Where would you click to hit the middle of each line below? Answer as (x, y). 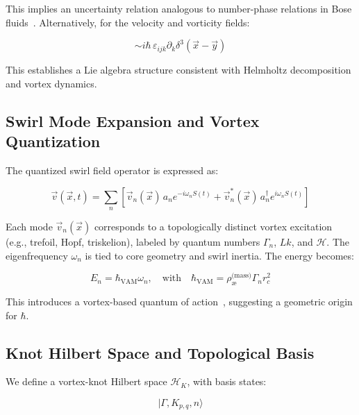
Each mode (29, 226)
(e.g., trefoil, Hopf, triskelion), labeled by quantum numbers (133, 241)
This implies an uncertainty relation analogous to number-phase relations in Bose (179, 8)
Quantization (53, 141)
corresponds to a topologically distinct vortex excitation (213, 226)
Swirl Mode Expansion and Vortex (133, 120)
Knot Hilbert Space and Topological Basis (160, 352)
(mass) (241, 276)
